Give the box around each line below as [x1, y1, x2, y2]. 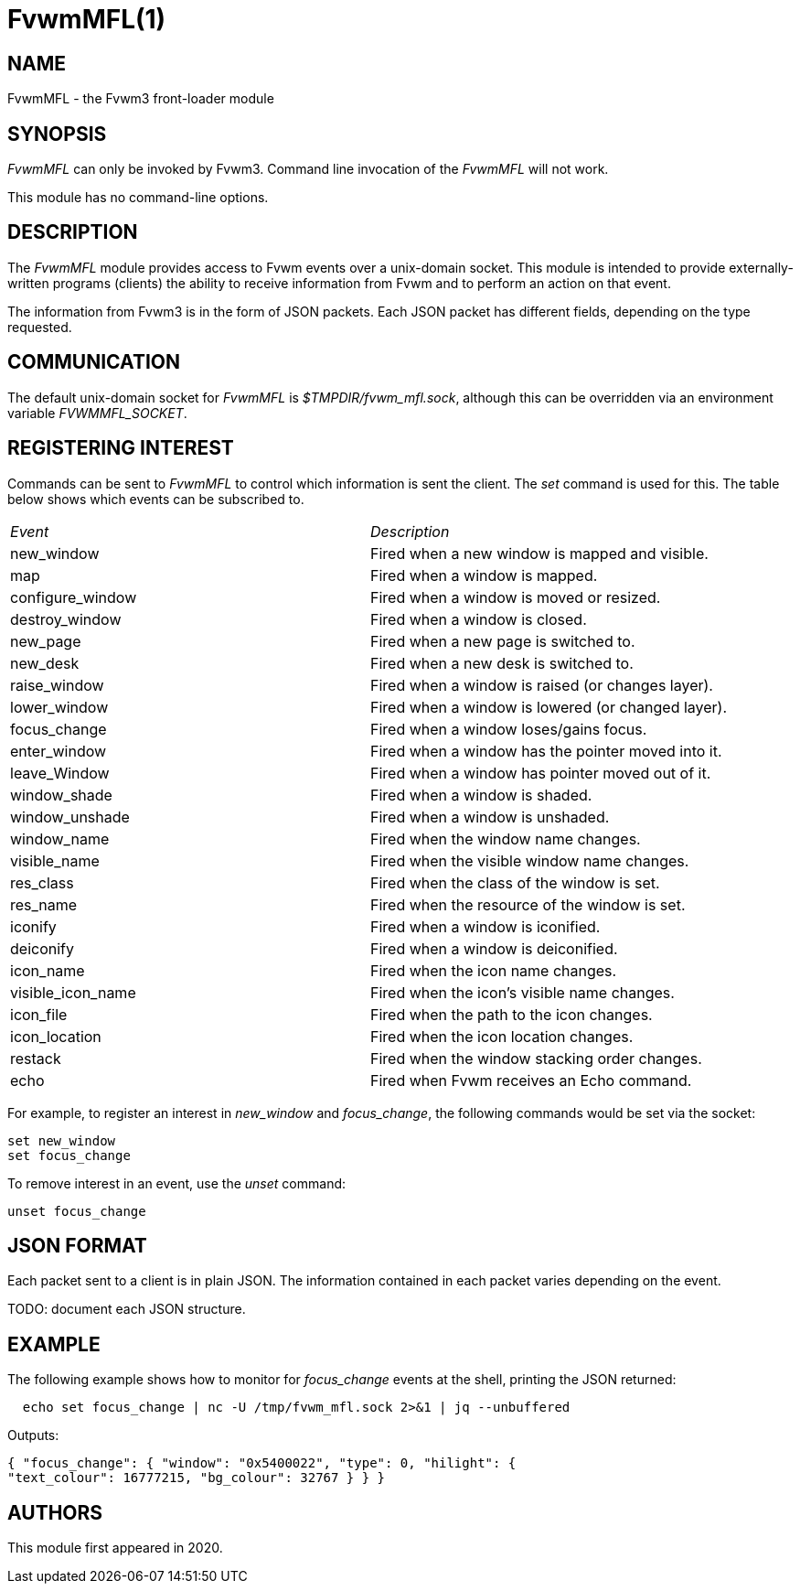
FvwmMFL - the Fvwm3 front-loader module [7, 91, 274, 107]
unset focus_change [7, 1203, 146, 1219]
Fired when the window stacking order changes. [370, 1048, 702, 1068]
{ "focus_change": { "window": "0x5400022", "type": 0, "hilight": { [7, 1456, 517, 1471]
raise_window [10, 675, 104, 694]
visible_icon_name [10, 983, 136, 1002]
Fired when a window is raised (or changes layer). [370, 675, 713, 694]
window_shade [10, 785, 112, 804]
